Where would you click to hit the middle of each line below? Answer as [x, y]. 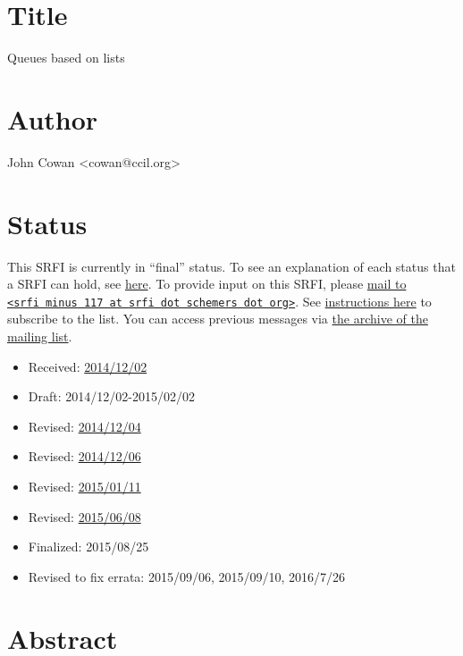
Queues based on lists [66, 58]
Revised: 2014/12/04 [84, 426]
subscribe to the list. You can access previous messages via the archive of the [218, 319]
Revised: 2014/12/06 [84, 456]
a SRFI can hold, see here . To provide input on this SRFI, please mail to [207, 284]
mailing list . [40, 336]
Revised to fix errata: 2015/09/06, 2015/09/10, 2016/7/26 [187, 576]
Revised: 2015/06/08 [84, 516]
